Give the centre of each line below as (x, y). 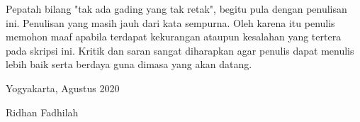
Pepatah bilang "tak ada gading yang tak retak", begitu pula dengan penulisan (176, 9)
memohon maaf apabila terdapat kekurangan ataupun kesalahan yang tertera (174, 37)
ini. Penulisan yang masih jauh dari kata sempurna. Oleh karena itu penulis (170, 22)
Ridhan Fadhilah (42, 112)
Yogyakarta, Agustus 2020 (63, 88)
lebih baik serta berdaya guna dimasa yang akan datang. (129, 64)
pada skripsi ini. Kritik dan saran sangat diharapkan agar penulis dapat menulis (180, 50)
